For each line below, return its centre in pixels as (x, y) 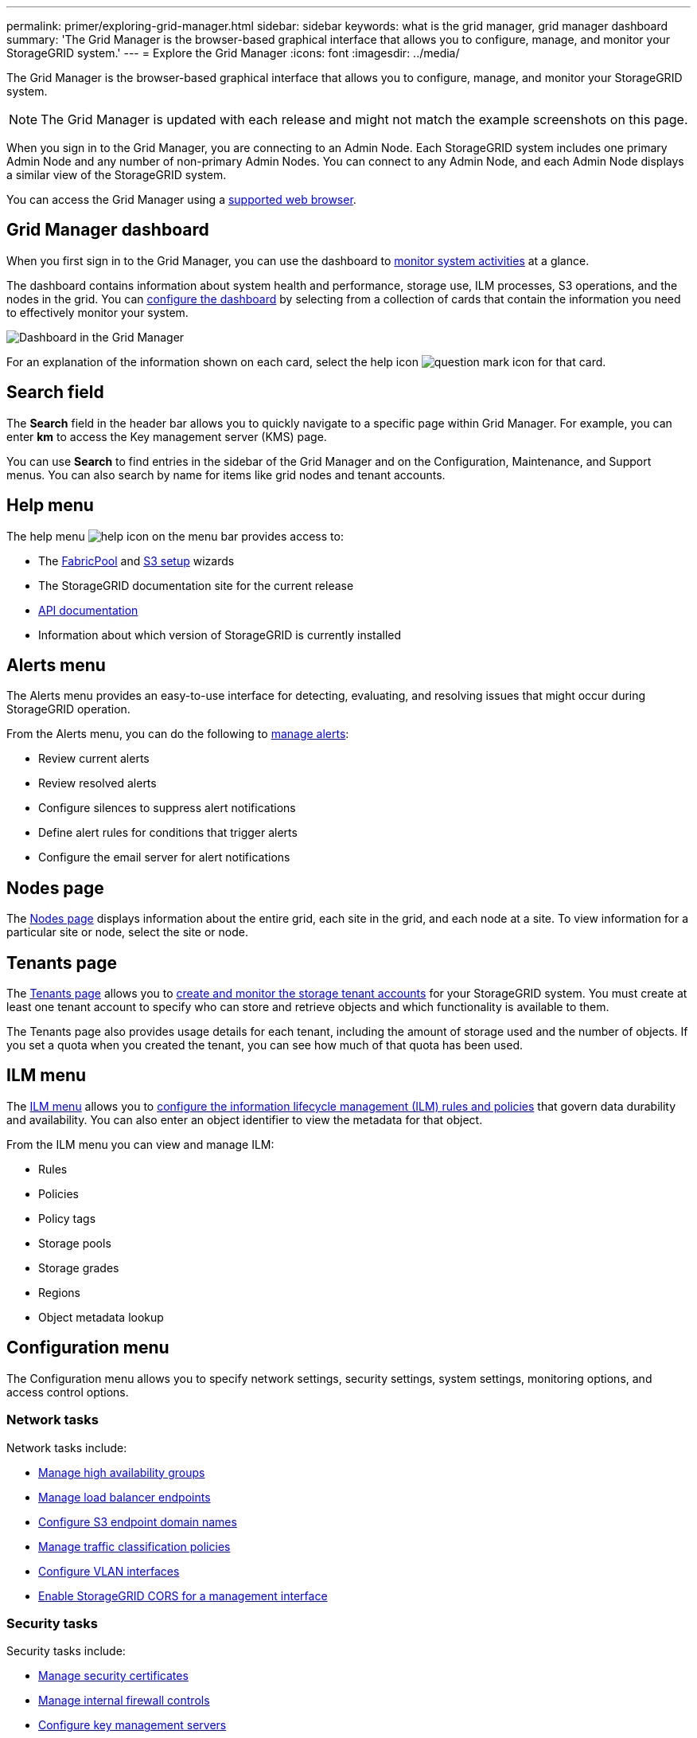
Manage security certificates (113, 1676)
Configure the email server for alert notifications (164, 857)
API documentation (88, 610)
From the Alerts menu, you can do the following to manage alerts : (178, 734)
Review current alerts (94, 759)
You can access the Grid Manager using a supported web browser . (181, 199)
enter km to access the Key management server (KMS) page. (167, 436)
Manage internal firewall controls (124, 1701)
